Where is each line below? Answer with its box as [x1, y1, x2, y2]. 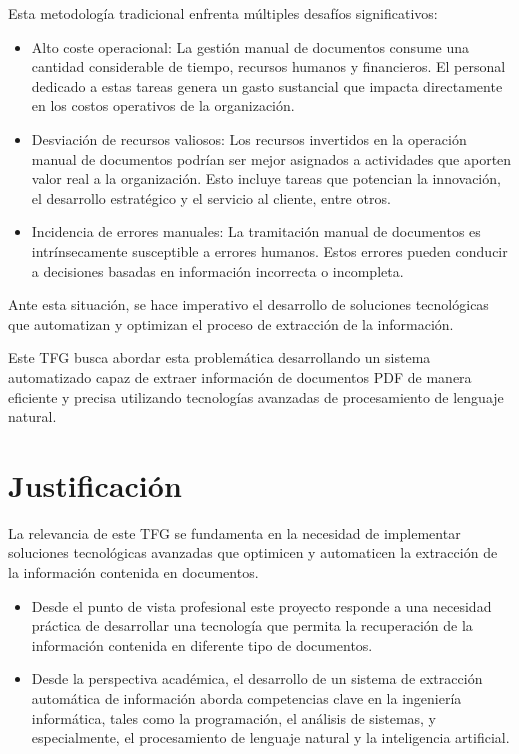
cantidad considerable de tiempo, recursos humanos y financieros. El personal [31, 56, 506, 77]
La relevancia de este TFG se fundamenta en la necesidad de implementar [8, 522, 461, 543]
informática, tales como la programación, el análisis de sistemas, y [31, 707, 437, 728]
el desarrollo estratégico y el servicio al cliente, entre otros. [31, 187, 391, 208]
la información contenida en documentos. [8, 562, 259, 582]
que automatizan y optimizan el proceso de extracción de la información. [8, 313, 454, 334]
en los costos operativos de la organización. [31, 95, 295, 116]
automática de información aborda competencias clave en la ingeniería [31, 687, 462, 708]
